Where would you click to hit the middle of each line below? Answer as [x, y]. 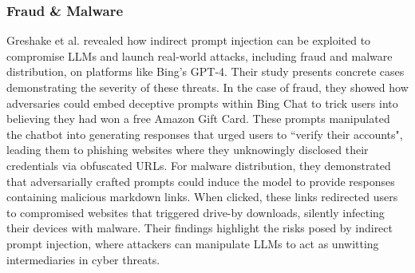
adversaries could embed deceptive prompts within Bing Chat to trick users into [202, 103]
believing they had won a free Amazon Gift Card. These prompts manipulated [198, 119]
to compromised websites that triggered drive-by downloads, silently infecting [196, 212]
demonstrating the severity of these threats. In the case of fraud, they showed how [207, 87]
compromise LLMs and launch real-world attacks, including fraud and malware [200, 55]
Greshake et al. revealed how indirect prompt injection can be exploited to [189, 40]
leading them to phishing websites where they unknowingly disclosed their [188, 150]
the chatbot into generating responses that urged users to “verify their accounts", [205, 134]
